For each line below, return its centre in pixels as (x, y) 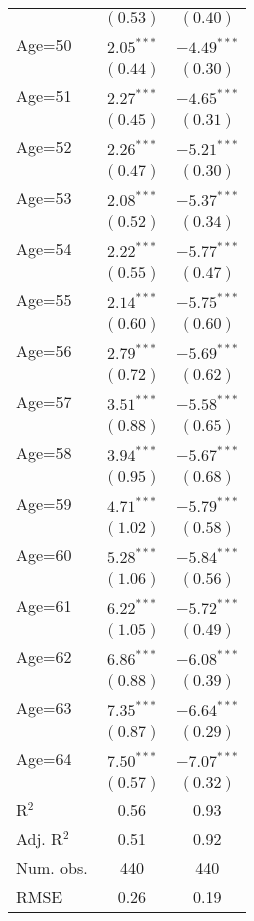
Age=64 (44, 758)
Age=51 (44, 95)
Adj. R (39, 838)
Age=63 (44, 707)
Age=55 (44, 299)
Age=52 (44, 146)
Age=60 (44, 554)
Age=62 (44, 656)
